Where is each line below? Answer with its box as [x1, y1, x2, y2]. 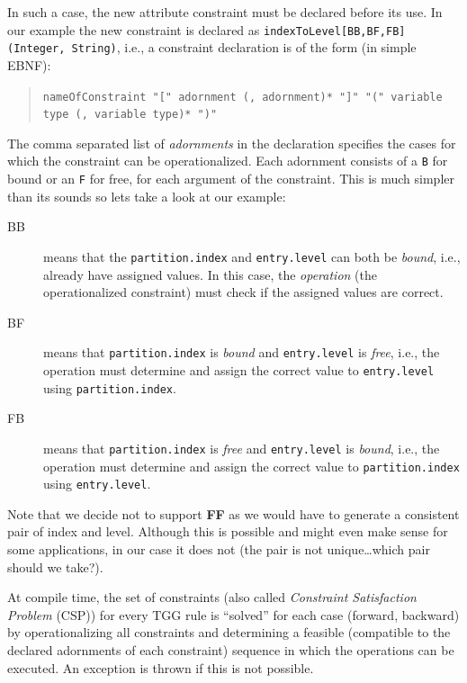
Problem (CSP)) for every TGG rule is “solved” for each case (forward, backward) [7, 605, 460, 624]
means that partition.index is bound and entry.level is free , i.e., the [43, 343, 440, 362]
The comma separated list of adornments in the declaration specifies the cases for [7, 133, 456, 152]
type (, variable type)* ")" [42, 108, 218, 121]
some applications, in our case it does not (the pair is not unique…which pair [7, 540, 430, 559]
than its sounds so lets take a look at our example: [7, 186, 286, 205]
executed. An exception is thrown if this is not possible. [7, 658, 314, 677]
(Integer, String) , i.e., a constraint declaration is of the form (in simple [7, 38, 417, 57]
